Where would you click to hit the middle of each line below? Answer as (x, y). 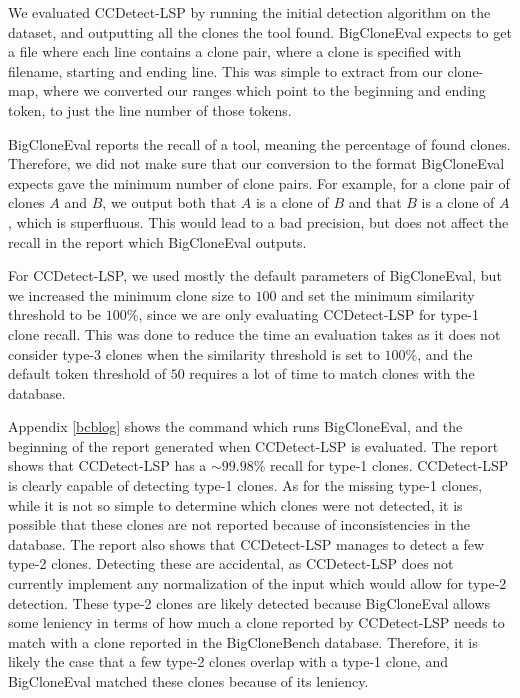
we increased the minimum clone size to (129, 294)
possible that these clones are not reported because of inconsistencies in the (239, 524)
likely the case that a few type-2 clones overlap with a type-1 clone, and (228, 661)
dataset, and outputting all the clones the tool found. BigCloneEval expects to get (260, 31)
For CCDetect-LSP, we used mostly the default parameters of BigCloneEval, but (255, 275)
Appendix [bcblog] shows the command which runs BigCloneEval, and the (235, 426)
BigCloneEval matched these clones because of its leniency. (188, 681)
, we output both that (169, 202)
